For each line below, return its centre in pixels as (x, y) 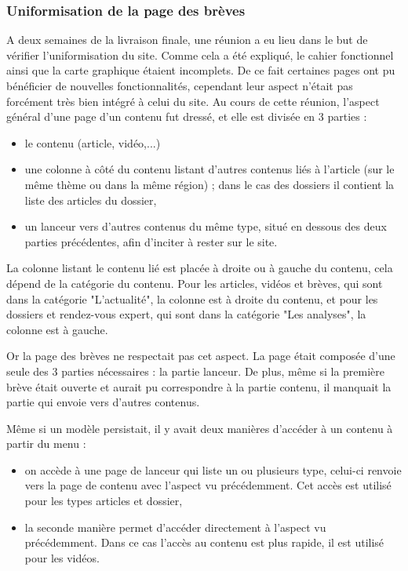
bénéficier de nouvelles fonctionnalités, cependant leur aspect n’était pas (180, 85)
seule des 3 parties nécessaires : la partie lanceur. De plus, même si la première (196, 371)
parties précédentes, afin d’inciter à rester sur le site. (151, 241)
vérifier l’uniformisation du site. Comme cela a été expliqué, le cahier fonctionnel (200, 55)
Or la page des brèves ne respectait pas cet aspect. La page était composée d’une (201, 356)
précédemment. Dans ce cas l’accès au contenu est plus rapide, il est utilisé (204, 542)
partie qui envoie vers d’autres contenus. (103, 402)
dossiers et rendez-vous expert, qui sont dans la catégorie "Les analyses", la (186, 314)
